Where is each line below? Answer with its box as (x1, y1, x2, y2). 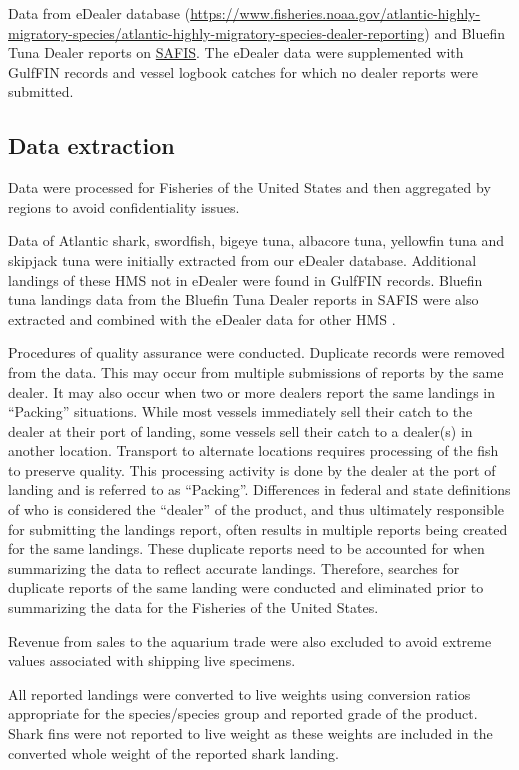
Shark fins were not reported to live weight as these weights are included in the (8, 723, 493, 744)
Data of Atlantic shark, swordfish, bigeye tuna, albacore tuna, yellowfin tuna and (8, 230, 505, 251)
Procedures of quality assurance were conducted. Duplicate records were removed (8, 342, 505, 363)
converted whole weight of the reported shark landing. (8, 742, 339, 763)
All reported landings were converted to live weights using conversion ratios (8, 683, 471, 704)
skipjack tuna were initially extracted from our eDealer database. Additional (8, 249, 477, 270)
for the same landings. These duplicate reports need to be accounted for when (8, 538, 485, 559)
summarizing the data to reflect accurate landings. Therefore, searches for (8, 557, 460, 578)
